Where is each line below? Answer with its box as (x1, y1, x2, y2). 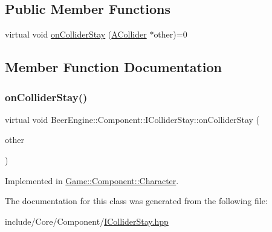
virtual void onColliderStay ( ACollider (5, 28, 147, 41)
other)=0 (154, 28, 187, 41)
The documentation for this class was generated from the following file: (5, 194, 268, 207)
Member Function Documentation (5, 58, 222, 76)
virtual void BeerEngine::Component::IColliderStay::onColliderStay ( (5, 113, 260, 125)
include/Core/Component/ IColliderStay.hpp (5, 214, 169, 227)
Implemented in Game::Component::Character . (5, 174, 179, 187)
